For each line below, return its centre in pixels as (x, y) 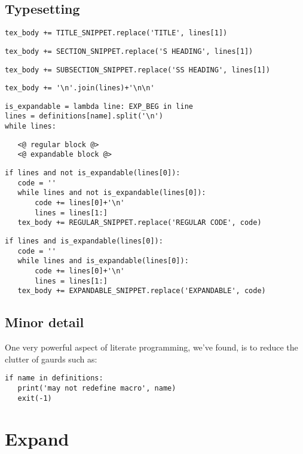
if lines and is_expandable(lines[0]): (84, 241)
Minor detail (45, 322)
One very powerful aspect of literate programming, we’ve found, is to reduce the (151, 347)
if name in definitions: (54, 378)
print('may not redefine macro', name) (97, 389)
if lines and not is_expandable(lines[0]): (93, 173)
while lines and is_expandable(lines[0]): (103, 261)
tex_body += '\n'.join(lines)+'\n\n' (80, 88)
